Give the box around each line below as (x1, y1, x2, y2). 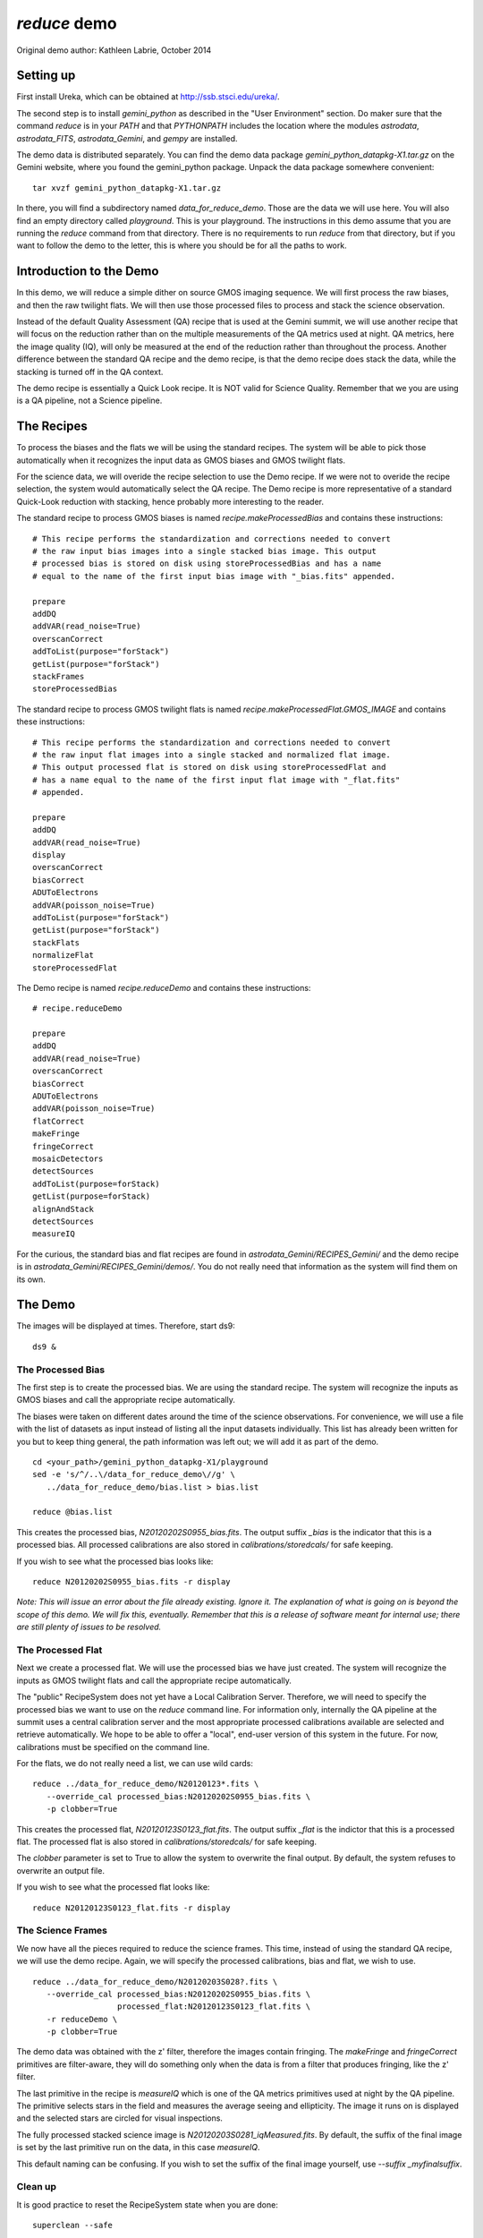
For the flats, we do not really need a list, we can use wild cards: (16, 1758, 254, 1769)
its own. (16, 1274, 47, 1285)
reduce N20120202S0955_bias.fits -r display (32, 1576, 232, 1587)
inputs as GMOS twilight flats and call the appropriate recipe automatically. (16, 1675, 292, 1686)
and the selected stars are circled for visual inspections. (16, 2113, 224, 2123)
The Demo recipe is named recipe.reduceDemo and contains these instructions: (16, 982, 311, 993)
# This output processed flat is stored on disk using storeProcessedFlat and (32, 762, 386, 773)
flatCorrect (32, 1115, 85, 1126)
